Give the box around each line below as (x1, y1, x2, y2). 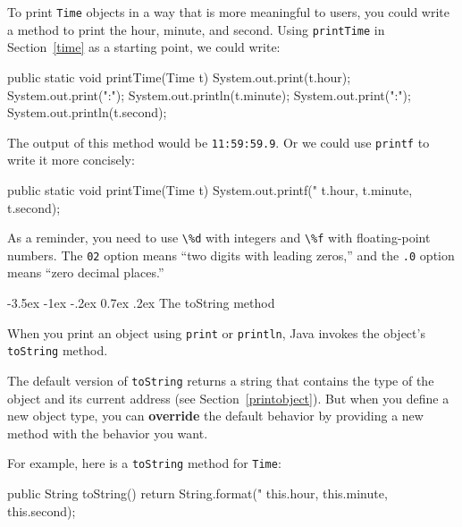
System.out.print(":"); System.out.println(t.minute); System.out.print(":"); (7, 85, 411, 104)
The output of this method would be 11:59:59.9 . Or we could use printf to (7, 132, 430, 151)
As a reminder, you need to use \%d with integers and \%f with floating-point (7, 228, 431, 247)
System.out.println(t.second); (7, 103, 167, 122)
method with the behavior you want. (7, 423, 208, 442)
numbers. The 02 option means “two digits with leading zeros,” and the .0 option (7, 245, 455, 264)
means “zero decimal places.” (7, 263, 164, 282)
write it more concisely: (7, 150, 135, 169)
